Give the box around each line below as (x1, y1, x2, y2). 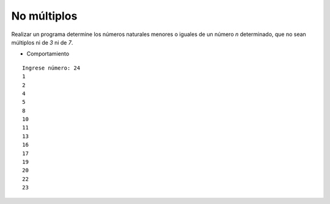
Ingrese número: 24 (22, 64, 81, 71)
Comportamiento (26, 50, 70, 57)
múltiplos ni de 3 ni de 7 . (11, 38, 73, 46)
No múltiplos (11, 9, 78, 23)
